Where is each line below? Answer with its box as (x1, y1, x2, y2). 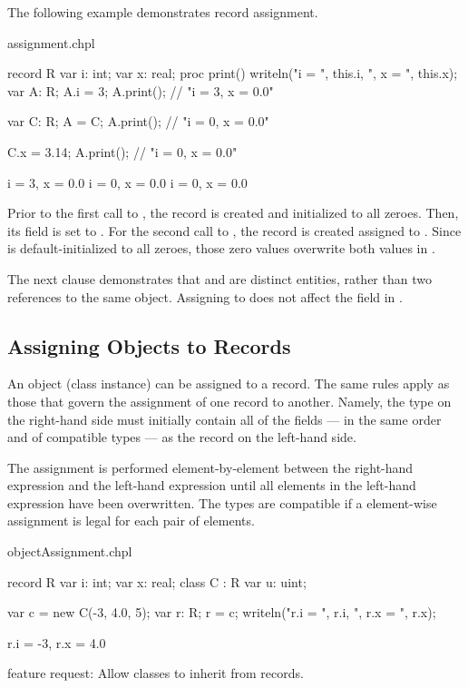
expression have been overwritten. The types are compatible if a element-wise (7, 493, 437, 512)
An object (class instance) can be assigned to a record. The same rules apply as (7, 374, 450, 393)
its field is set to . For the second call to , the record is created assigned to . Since (7, 221, 462, 240)
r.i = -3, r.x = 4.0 (7, 633, 106, 652)
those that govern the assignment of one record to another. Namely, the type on (7, 391, 452, 410)
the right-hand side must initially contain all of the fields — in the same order (7, 409, 442, 428)
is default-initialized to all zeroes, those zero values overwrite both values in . (7, 239, 435, 258)
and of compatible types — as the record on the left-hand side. (7, 428, 356, 447)
